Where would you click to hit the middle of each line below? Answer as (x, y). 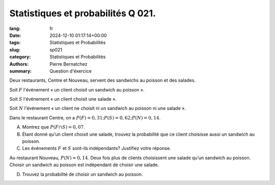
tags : (15, 43)
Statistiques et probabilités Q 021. (83, 13)
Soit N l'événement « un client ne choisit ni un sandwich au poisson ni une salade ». (98, 108)
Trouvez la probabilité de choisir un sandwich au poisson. (82, 174)
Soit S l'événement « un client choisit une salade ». (63, 99)
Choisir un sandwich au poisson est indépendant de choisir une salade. (84, 165)
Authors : (19, 64)
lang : (15, 28)
